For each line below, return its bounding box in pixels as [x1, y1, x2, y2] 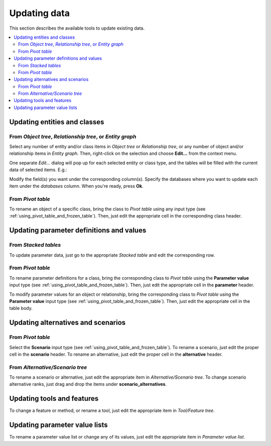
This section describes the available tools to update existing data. [9, 25, 145, 31]
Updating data [9, 8, 70, 19]
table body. [9, 305, 33, 311]
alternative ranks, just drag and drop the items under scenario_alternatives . [9, 381, 167, 387]
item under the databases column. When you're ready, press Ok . [9, 183, 144, 189]
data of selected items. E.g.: [9, 167, 67, 173]
